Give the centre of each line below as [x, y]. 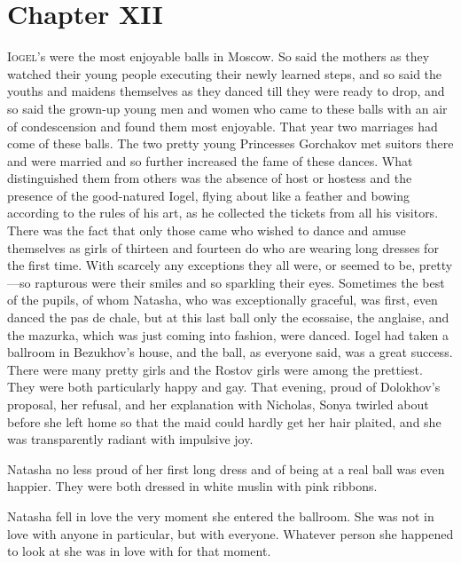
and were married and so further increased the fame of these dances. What [210, 160]
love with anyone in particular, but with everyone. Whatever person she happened [230, 533]
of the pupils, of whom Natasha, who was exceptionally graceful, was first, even [223, 300]
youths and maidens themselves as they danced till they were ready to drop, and [226, 91]
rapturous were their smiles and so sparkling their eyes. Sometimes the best [240, 282]
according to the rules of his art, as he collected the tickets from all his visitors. [223, 213]
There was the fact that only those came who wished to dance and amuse [207, 230]
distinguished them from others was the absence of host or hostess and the [210, 178]
